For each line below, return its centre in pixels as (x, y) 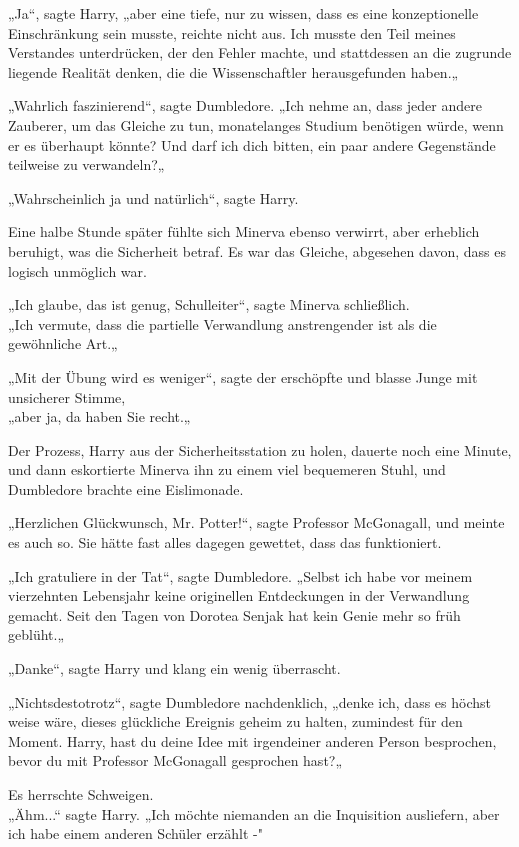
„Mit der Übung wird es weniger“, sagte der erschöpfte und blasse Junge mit (243, 376)
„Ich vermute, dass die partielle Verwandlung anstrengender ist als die (222, 323)
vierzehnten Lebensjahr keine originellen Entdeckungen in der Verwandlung (239, 595)
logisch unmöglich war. (77, 270)
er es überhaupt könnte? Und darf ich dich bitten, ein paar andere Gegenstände (252, 144)
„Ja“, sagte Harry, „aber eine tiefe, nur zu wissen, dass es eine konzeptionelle (243, 13)
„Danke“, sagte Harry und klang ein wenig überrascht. (174, 668)
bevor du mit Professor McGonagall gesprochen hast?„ (175, 760)
